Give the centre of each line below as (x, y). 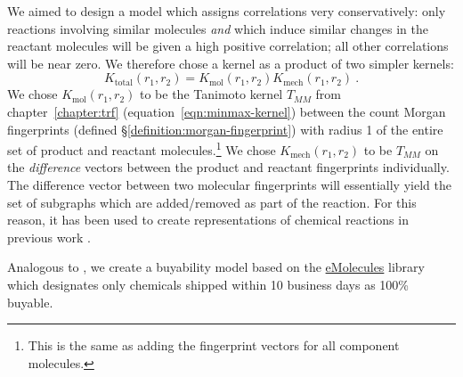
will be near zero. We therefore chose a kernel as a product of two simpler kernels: (231, 63)
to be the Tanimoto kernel (211, 94)
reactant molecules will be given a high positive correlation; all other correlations (228, 46)
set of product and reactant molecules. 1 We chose (142, 148)
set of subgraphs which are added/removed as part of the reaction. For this (212, 202)
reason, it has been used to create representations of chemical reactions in (208, 220)
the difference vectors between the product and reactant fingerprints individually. (228, 167)
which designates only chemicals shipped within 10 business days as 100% (208, 284)
